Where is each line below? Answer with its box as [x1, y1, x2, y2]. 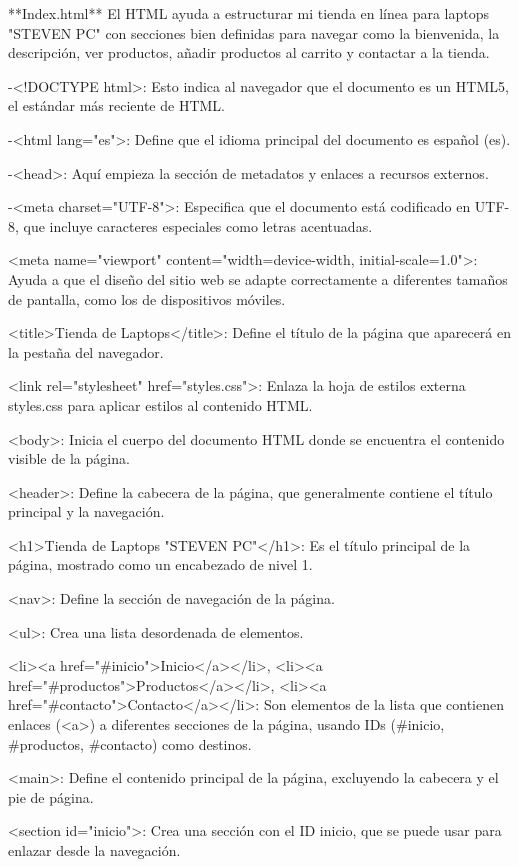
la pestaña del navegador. [8, 341, 164, 362]
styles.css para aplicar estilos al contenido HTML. [8, 394, 313, 415]
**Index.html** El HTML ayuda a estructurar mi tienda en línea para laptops [8, 3, 490, 23]
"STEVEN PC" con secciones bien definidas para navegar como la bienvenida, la [8, 22, 500, 43]
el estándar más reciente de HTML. [8, 95, 225, 116]
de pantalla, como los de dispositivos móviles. [8, 288, 286, 309]
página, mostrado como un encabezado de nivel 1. [8, 554, 313, 575]
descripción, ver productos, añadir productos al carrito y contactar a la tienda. [8, 42, 490, 63]
